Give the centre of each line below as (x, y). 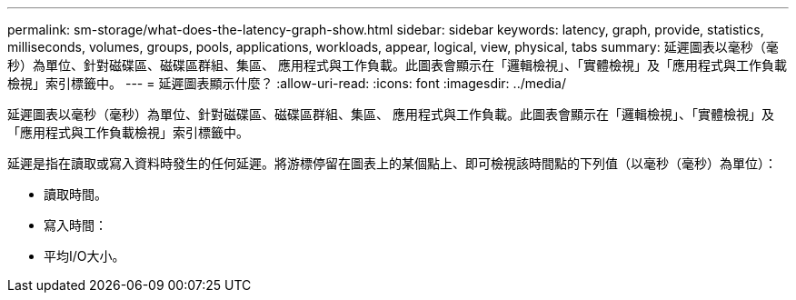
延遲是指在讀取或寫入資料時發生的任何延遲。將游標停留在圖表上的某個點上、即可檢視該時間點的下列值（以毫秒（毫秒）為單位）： (392, 163)
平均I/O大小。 (85, 256)
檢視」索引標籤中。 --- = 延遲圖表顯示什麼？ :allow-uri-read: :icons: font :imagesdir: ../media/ (287, 83)
